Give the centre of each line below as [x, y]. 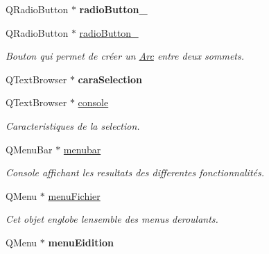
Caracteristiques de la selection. [73, 125]
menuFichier [74, 195]
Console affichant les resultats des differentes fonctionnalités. [135, 172]
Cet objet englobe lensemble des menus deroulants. [112, 219]
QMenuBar [29, 149]
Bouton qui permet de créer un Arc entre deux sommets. [125, 56]
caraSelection [110, 79]
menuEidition [81, 242]
